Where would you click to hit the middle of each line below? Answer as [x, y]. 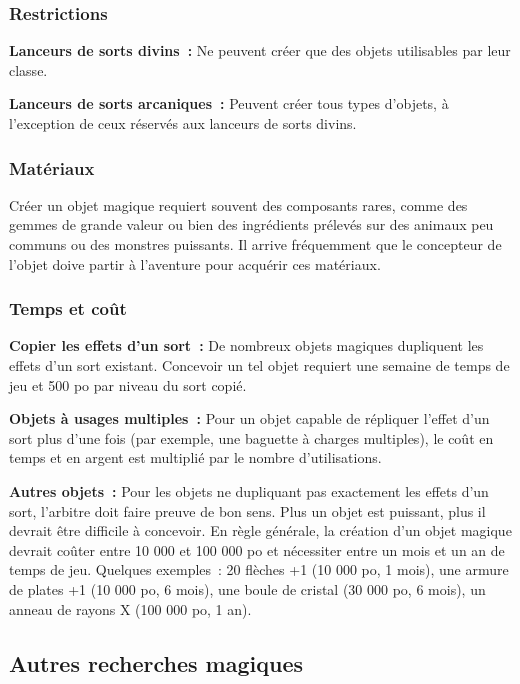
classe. [28, 69]
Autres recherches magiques [156, 662]
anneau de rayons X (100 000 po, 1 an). [130, 608]
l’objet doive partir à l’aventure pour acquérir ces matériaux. [195, 263]
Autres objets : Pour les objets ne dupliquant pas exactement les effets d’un [249, 490]
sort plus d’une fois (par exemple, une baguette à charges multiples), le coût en [251, 437]
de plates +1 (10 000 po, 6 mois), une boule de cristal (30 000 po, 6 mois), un [247, 588]
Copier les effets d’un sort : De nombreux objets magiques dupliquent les [246, 345]
